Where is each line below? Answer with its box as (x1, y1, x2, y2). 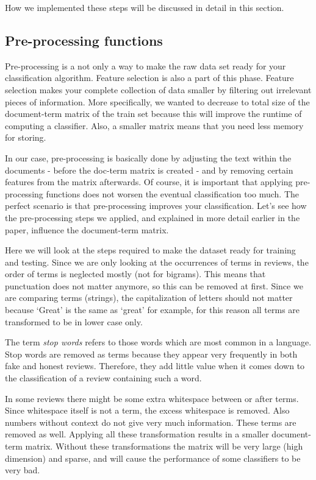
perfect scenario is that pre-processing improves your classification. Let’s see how (5, 199, 307, 212)
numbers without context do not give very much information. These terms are (5, 415, 296, 428)
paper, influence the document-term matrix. (5, 223, 169, 236)
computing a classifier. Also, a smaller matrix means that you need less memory (5, 119, 304, 132)
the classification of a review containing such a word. (5, 372, 202, 384)
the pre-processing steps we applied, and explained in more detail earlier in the (5, 211, 300, 224)
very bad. (5, 464, 40, 476)
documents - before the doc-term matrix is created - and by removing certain (5, 163, 293, 176)
